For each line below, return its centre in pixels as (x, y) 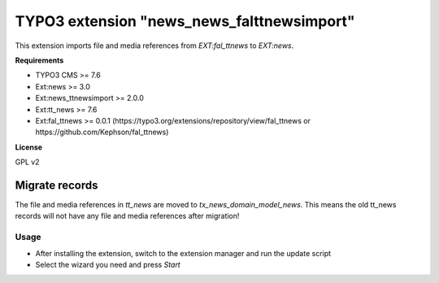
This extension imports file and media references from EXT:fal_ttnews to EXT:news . (154, 46)
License (29, 147)
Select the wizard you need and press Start (108, 264)
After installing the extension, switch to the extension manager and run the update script (183, 253)
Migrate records (57, 185)
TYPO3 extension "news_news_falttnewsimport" (185, 21)
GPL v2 (27, 162)
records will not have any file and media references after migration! (127, 216)
